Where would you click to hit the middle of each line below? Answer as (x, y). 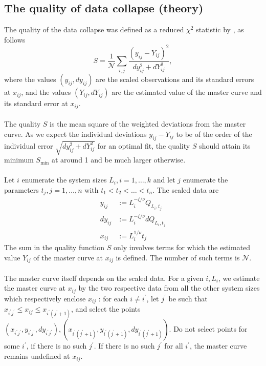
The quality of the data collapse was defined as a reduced (94, 29)
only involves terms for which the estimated (182, 247)
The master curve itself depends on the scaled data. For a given (104, 278)
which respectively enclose (45, 298)
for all (174, 346)
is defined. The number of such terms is (178, 257)
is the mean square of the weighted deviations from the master (148, 124)
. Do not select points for (208, 329)
